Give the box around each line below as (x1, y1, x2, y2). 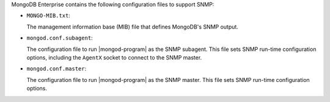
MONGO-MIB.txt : (26, 12, 70, 19)
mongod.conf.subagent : (26, 34, 93, 42)
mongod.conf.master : (26, 65, 87, 72)
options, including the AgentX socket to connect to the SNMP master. (26, 53, 202, 61)
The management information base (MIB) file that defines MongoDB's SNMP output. (26, 23, 238, 30)
